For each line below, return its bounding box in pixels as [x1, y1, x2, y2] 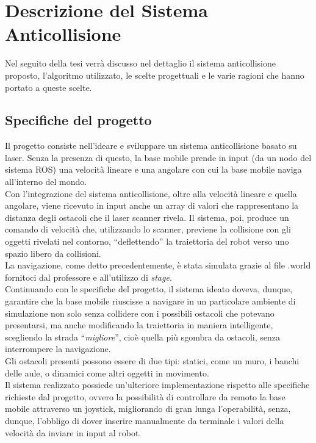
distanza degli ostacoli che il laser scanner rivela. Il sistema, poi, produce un [5, 211, 289, 223]
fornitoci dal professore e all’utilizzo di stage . [5, 270, 172, 283]
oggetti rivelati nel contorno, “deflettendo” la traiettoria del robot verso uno [5, 235, 289, 248]
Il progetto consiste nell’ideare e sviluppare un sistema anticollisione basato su [5, 139, 297, 152]
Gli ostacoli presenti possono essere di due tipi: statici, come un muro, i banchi [5, 354, 300, 367]
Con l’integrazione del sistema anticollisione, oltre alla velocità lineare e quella [5, 187, 297, 200]
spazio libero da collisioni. [5, 247, 101, 259]
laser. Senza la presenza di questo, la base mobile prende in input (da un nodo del [5, 151, 312, 164]
